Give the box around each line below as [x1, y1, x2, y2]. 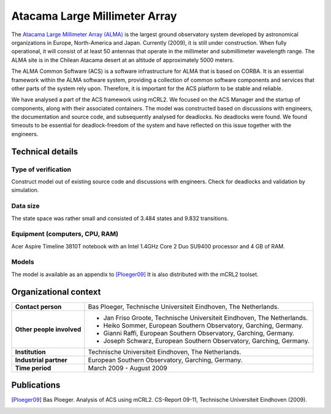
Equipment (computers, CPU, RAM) [11, 230, 119, 239]
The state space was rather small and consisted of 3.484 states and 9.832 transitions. [11, 215, 229, 222]
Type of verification [11, 165, 72, 174]
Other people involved [15, 325, 82, 334]
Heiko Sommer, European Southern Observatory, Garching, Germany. [103, 321, 303, 329]
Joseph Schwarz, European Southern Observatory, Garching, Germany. [103, 336, 310, 345]
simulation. [11, 186, 39, 194]
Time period [15, 364, 51, 372]
